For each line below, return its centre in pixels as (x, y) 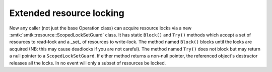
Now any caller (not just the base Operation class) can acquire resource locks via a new (100, 28)
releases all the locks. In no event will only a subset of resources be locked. (88, 63)
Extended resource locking (67, 13)
